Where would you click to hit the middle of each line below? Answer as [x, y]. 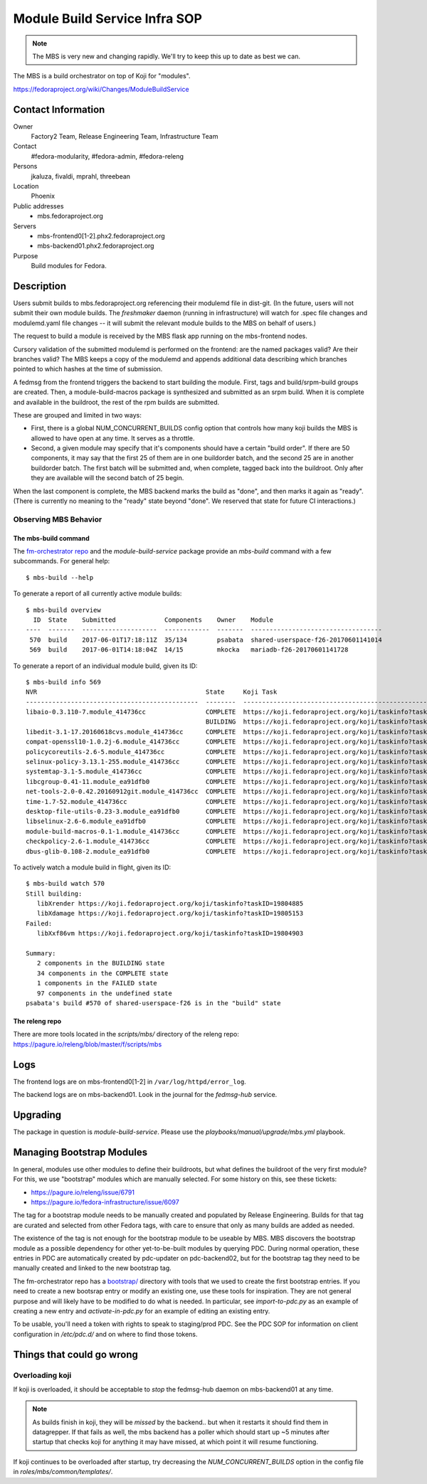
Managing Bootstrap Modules [80, 1152]
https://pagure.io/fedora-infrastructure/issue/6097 [105, 1202]
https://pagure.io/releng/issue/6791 [83, 1192]
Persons [25, 166]
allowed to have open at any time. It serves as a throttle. [113, 438]
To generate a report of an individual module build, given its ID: [105, 666]
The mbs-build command [52, 538]
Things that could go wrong [75, 1354]
